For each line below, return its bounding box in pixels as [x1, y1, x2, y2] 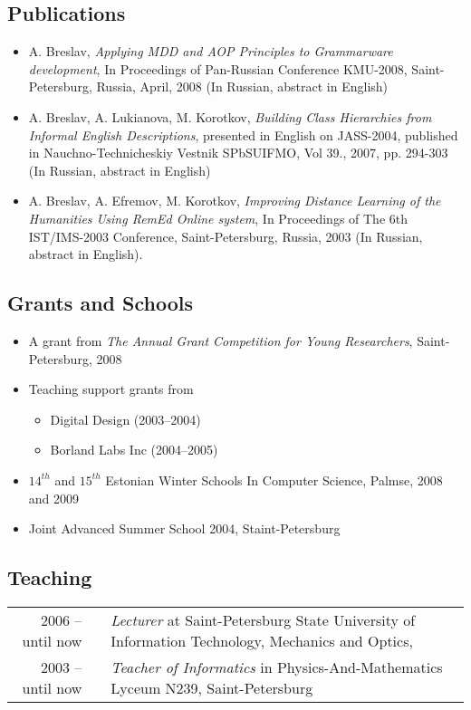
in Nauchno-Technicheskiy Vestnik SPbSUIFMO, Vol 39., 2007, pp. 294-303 [28, 143, 448, 162]
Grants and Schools [7, 289, 193, 317]
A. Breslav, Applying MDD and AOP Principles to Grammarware [28, 42, 393, 61]
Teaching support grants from [28, 379, 194, 398]
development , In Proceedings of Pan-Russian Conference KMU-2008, [28, 59, 408, 78]
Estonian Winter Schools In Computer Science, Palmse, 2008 [105, 470, 443, 489]
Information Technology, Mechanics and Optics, [111, 629, 413, 651]
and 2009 [28, 488, 80, 507]
